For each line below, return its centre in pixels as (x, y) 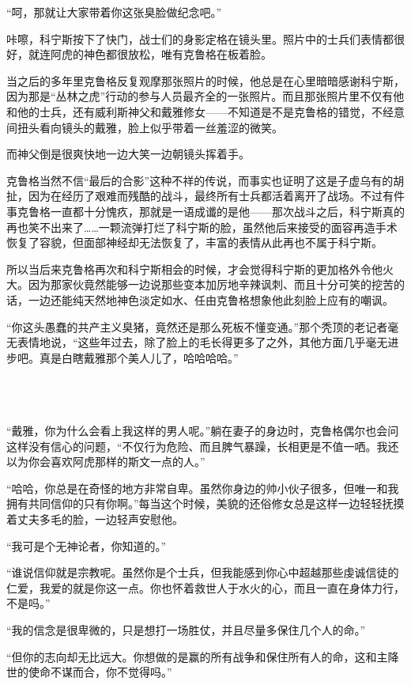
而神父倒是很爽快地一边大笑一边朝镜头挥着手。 (128, 154)
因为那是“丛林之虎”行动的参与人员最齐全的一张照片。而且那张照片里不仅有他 (205, 96)
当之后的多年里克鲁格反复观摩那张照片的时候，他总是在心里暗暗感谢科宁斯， (205, 80)
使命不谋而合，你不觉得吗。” (100, 672)
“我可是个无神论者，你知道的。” (87, 545)
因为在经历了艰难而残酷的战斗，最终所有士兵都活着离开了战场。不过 (205, 196)
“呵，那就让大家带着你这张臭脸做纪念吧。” (114, 12)
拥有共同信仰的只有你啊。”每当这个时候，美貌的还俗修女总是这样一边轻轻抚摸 (205, 503)
